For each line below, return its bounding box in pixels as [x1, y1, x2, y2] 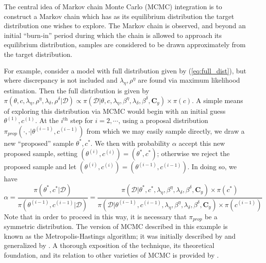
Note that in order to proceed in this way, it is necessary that [4, 211, 187, 221]
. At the [35, 115, 59, 125]
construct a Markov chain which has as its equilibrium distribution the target [4, 11, 234, 21]
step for [70, 115, 93, 125]
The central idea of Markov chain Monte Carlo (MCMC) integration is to [4, 1, 222, 11]
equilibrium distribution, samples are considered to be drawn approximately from [4, 39, 246, 50]
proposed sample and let [4, 161, 77, 172]
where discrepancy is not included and [4, 75, 117, 85]
